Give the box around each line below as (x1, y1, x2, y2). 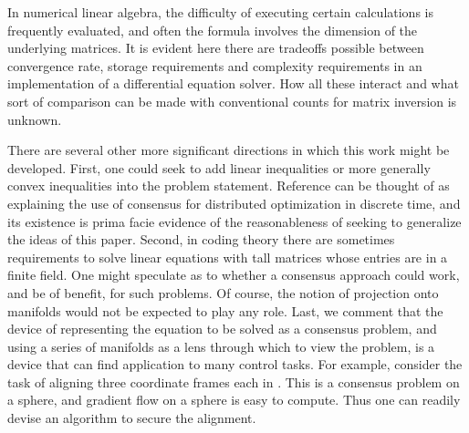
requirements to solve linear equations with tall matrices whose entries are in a (7, 247, 448, 266)
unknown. (7, 109, 62, 129)
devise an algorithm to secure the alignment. (7, 408, 256, 428)
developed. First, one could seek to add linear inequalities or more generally (7, 158, 431, 177)
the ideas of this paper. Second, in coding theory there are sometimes (7, 230, 395, 249)
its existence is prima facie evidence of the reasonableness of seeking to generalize (7, 211, 462, 231)
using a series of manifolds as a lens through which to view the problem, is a (7, 336, 435, 356)
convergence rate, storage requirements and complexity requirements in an (7, 56, 422, 75)
